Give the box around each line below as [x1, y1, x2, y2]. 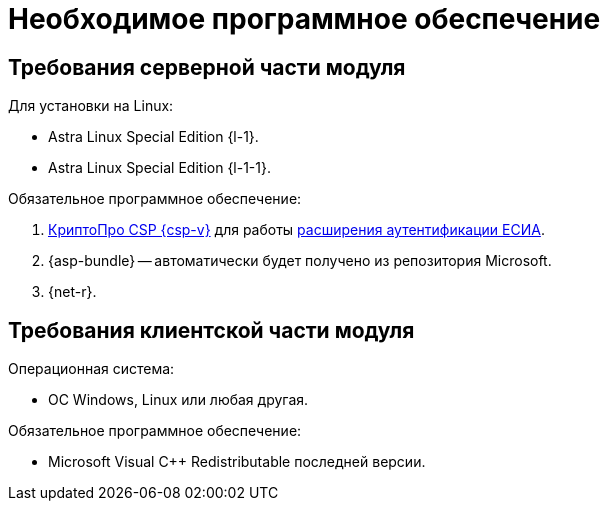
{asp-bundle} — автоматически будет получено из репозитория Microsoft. [48, 252, 552, 270]
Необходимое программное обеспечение [8, 2, 601, 36]
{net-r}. [48, 283, 97, 301]
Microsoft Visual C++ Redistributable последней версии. [48, 453, 426, 471]
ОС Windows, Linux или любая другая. [48, 391, 309, 409]
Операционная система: [8, 360, 175, 378]
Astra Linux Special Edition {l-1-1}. [48, 159, 272, 177]
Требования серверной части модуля [8, 54, 406, 80]
